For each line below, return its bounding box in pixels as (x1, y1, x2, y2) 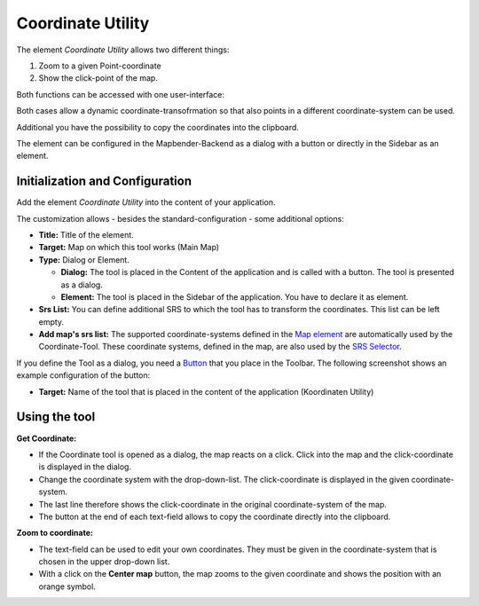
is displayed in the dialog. (38, 461, 132, 472)
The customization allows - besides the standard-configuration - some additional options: (16, 213, 345, 224)
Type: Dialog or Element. (38, 254, 130, 265)
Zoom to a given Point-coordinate (38, 60, 161, 71)
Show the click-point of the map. (38, 73, 159, 83)
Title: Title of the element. (38, 229, 135, 240)
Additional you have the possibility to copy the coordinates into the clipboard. (16, 122, 299, 132)
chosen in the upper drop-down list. (38, 556, 170, 567)
